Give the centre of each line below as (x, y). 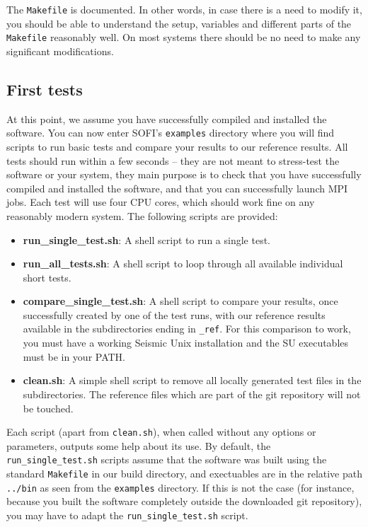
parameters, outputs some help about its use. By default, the (139, 445)
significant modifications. (60, 51)
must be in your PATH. (74, 356)
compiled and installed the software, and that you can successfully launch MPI (177, 188)
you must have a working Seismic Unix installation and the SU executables (186, 343)
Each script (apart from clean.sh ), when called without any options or (161, 432)
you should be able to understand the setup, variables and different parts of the (179, 23)
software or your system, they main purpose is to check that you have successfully (184, 174)
